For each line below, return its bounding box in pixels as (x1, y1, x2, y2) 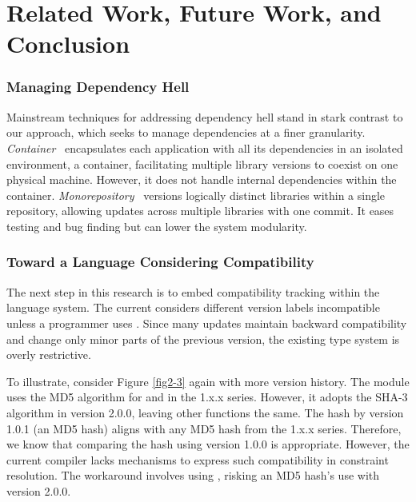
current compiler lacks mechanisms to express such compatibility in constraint (6, 451, 389, 468)
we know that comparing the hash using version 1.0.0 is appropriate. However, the (6, 436, 410, 452)
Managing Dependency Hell (6, 77, 190, 97)
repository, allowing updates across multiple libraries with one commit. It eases (6, 202, 394, 219)
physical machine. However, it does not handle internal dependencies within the (6, 171, 397, 188)
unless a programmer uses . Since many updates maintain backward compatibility (6, 314, 407, 331)
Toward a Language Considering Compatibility (6, 252, 314, 272)
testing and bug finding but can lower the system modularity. (6, 217, 307, 234)
